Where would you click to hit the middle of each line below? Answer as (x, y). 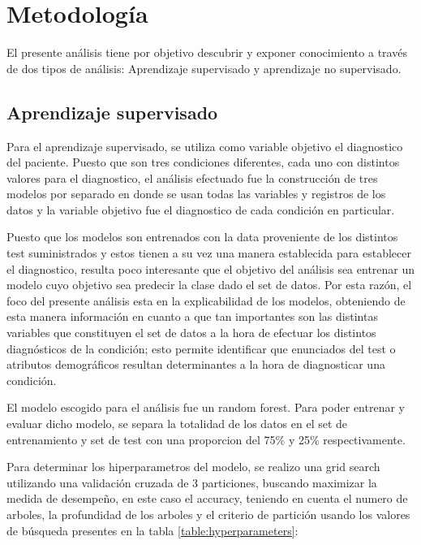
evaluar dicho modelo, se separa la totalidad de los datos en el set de (177, 424)
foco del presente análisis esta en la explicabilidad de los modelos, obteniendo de (206, 300)
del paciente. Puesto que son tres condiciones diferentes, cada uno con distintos (203, 162)
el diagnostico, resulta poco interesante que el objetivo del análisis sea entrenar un (211, 268)
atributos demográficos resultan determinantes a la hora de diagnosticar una (196, 364)
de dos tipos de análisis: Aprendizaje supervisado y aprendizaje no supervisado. (204, 68)
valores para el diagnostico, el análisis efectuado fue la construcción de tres (192, 177)
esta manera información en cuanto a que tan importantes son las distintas (192, 316)
